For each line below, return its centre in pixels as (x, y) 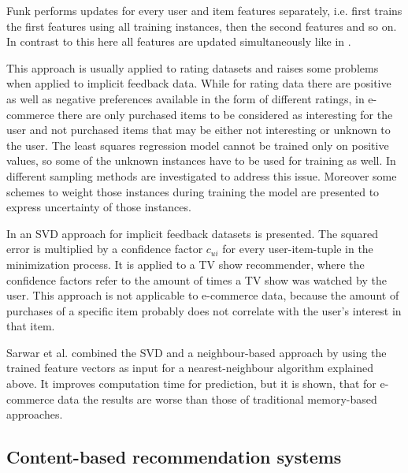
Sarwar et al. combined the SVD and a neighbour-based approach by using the (197, 352)
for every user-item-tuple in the (298, 249)
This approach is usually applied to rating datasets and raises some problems (193, 67)
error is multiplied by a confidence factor (105, 249)
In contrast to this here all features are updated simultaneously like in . (179, 41)
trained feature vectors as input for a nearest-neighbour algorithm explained (190, 368)
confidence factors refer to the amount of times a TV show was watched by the (197, 279)
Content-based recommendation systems (174, 457)
